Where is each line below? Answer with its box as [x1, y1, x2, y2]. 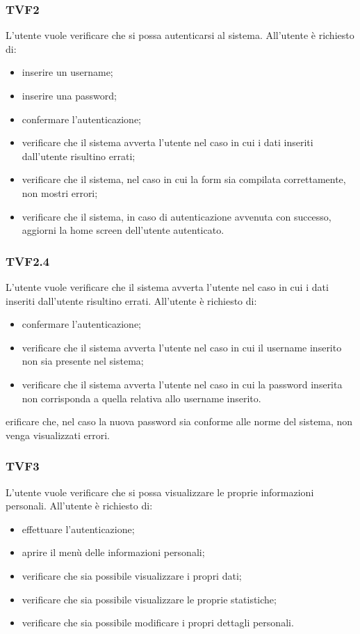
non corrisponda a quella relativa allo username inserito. [22, 390, 261, 405]
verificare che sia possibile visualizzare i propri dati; [22, 568, 242, 583]
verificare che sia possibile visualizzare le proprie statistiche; [22, 592, 277, 606]
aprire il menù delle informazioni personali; [22, 545, 205, 560]
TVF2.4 [6, 252, 50, 269]
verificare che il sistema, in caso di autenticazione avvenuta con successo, [22, 209, 332, 223]
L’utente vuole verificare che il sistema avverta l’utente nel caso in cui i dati [6, 279, 329, 294]
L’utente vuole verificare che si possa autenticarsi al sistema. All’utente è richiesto [6, 28, 354, 42]
